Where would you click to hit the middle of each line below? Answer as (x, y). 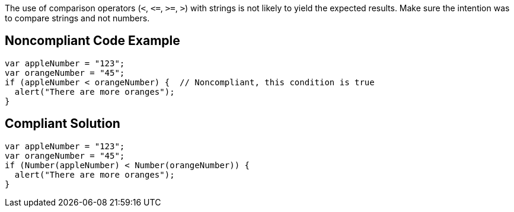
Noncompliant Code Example (92, 41)
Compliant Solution (63, 124)
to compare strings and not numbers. (77, 18)
